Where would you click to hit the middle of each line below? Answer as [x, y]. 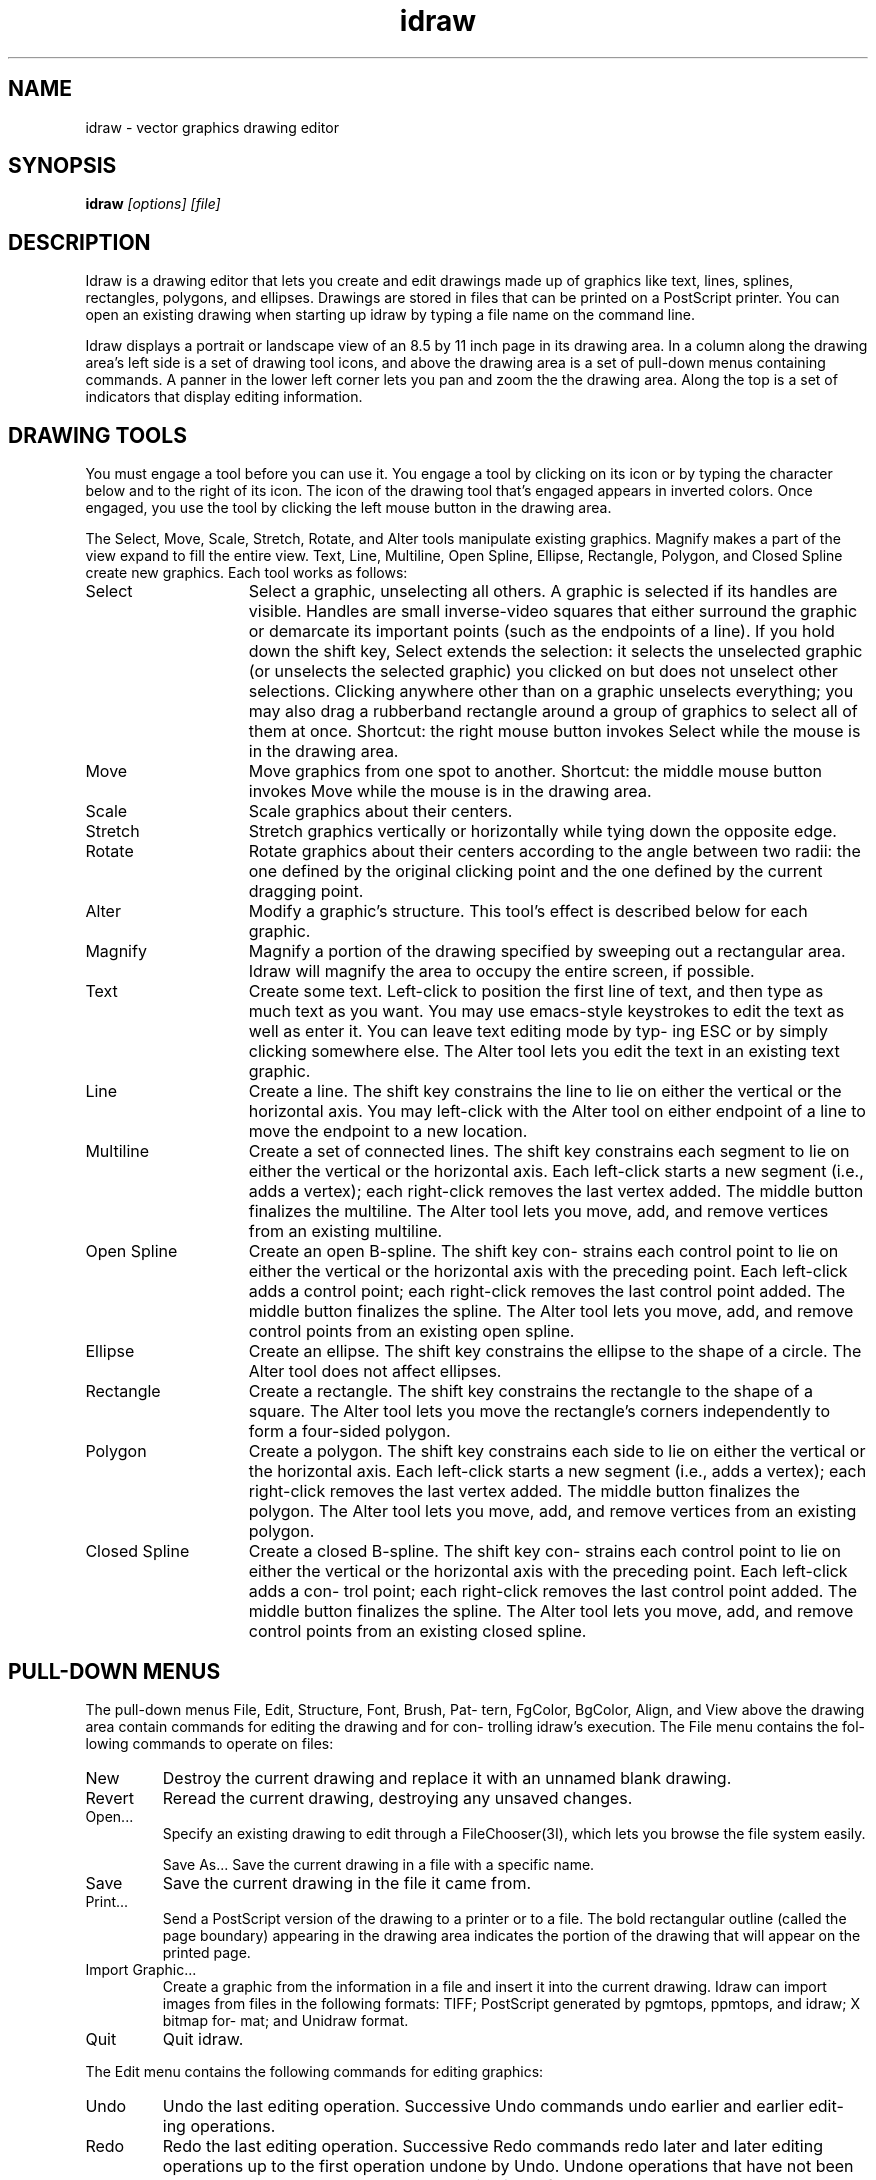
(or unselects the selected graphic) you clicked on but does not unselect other [543, 671]
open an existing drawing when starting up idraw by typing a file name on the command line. [390, 315]
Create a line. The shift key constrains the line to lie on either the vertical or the [545, 1091]
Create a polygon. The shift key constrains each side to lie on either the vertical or [557, 1451]
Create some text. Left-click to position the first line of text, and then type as [536, 991]
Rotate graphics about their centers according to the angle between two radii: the [554, 851]
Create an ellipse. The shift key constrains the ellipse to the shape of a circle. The [555, 1351]
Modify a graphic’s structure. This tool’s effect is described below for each [528, 911]
